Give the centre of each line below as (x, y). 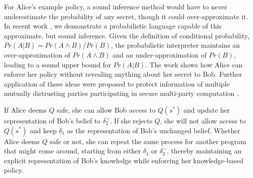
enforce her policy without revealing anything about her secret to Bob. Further (123, 74)
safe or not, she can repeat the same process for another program (148, 141)
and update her (207, 109)
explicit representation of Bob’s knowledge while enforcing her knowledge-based (124, 160)
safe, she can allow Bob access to (106, 109)
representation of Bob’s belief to (52, 120)
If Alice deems (25, 109)
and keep (43, 130)
